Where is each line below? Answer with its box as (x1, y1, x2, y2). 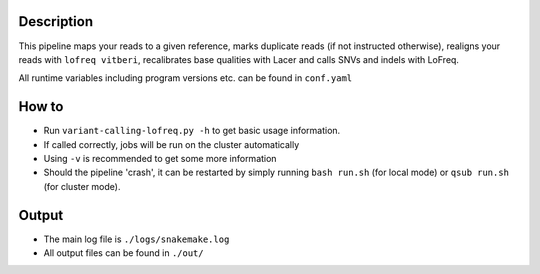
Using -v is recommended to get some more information (43, 152, 277, 164)
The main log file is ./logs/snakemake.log (43, 233, 230, 245)
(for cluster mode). (43, 180, 121, 192)
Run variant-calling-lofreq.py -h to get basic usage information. (43, 125, 341, 137)
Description (18, 13, 94, 30)
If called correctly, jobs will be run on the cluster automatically (43, 138, 300, 150)
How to (18, 98, 64, 115)
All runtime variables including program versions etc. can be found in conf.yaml (18, 72, 353, 84)
